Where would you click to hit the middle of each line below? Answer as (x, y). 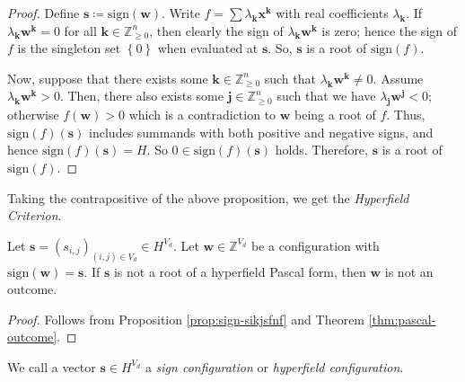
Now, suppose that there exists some (108, 78)
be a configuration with (315, 245)
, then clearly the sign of (216, 30)
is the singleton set (69, 48)
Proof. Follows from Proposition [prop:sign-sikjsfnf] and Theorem (186, 319)
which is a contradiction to (202, 115)
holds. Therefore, (321, 150)
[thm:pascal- (402, 319)
